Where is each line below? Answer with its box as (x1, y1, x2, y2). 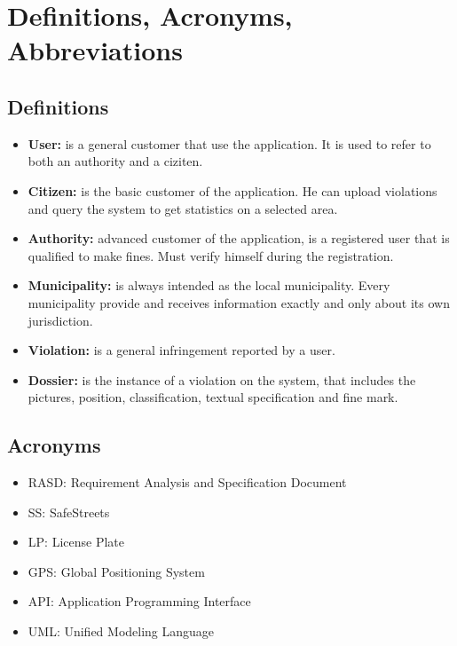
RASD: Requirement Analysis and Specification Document (28, 473, 347, 492)
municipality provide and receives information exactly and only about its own (28, 293, 450, 311)
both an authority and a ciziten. (28, 152, 203, 170)
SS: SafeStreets (28, 502, 110, 521)
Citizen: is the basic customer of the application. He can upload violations (28, 181, 437, 200)
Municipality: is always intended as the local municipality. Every (28, 276, 390, 295)
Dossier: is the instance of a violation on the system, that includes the (28, 370, 416, 389)
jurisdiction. (28, 311, 93, 329)
